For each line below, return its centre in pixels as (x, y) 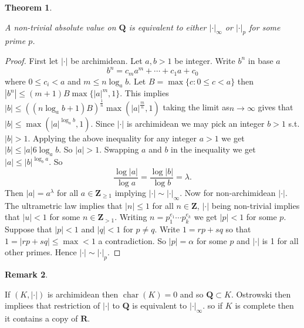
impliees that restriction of (53, 305)
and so (192, 294)
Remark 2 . (26, 274)
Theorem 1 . (28, 7)
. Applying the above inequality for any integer (112, 138)
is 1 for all (280, 240)
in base (261, 60)
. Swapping (119, 149)
